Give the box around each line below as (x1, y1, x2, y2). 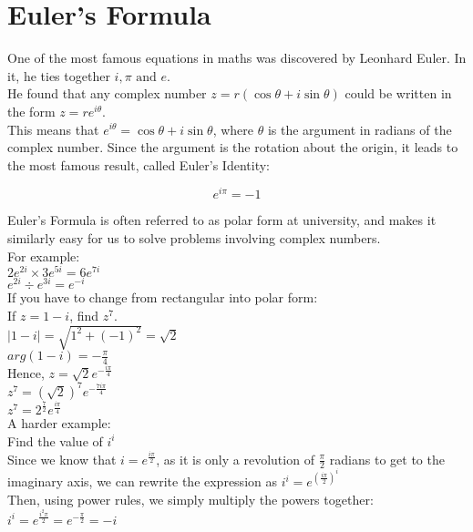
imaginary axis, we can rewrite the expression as (7, 472, 277, 491)
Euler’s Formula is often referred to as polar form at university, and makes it (7, 210, 437, 230)
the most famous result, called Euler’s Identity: (7, 155, 270, 174)
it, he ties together (7, 66, 110, 85)
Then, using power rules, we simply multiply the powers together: (7, 489, 374, 508)
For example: (7, 246, 80, 265)
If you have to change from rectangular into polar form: (7, 288, 318, 307)
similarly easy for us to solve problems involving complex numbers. (7, 228, 381, 247)
